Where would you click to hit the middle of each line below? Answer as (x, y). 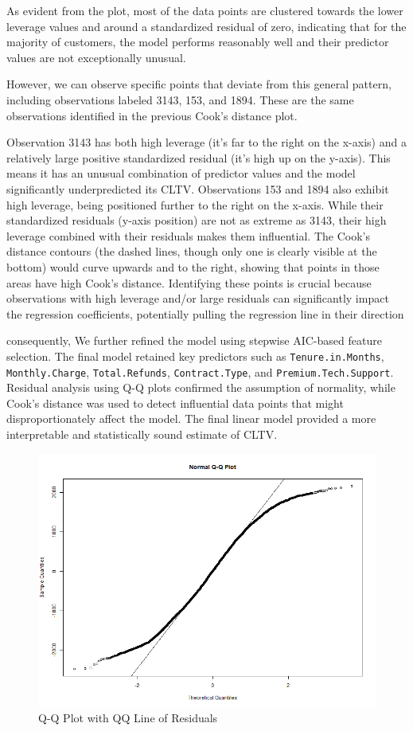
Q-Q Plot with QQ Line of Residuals (128, 718)
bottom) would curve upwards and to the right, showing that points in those (193, 266)
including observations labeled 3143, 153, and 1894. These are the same (180, 99)
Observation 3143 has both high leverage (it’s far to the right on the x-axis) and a (206, 142)
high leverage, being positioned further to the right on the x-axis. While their (195, 204)
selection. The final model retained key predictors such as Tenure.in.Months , (195, 356)
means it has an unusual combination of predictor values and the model (181, 173)
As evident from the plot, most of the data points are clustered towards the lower (205, 10)
